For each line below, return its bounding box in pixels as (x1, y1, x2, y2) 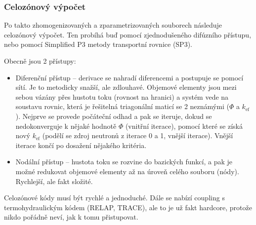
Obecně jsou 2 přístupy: (4, 56, 76, 66)
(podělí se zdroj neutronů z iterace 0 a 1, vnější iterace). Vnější (42, 130, 233, 141)
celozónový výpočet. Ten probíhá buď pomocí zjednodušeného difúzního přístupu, (4, 29, 252, 39)
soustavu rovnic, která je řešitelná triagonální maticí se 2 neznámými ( (15, 101, 229, 112)
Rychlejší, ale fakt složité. (15, 176, 93, 186)
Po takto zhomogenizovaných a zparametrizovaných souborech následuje (4, 20, 222, 30)
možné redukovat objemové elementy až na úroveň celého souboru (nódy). (15, 166, 239, 176)
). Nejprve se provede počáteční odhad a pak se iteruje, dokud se (15, 111, 212, 121)
